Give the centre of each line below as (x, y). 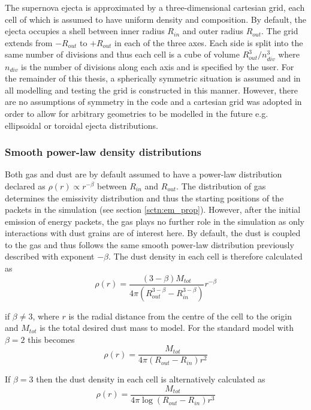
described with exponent (50, 256)
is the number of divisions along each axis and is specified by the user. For (158, 66)
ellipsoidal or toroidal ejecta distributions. (81, 125)
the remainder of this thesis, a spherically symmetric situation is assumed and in (153, 78)
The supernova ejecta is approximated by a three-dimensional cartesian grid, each (155, 7)
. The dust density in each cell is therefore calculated (205, 256)
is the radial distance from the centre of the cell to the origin (180, 316)
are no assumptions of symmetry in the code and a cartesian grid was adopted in (153, 102)
